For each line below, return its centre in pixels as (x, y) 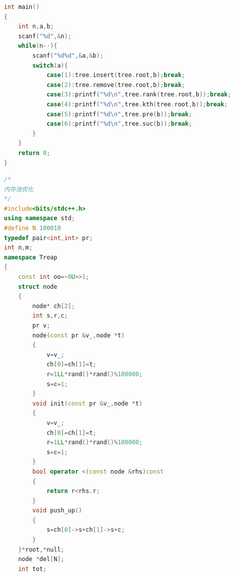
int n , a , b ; (36, 27)
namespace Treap (31, 257)
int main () (22, 7)
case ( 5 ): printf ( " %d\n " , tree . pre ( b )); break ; (119, 114)
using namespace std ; (40, 218)
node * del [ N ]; (41, 559)
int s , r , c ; (50, 316)
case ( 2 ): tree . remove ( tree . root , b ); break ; (116, 85)
